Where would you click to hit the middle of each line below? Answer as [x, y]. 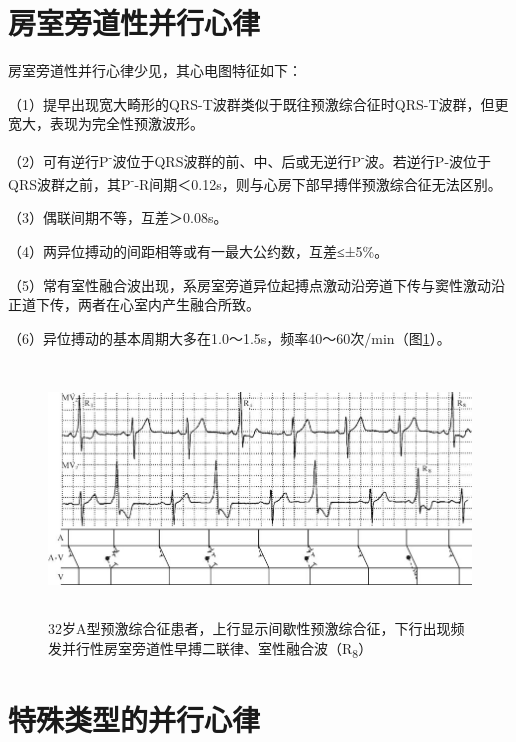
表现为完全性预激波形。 [126, 123]
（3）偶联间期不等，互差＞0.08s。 [118, 217]
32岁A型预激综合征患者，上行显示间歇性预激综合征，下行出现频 [256, 627]
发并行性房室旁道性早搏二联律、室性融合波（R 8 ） [210, 649]
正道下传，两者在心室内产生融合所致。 [134, 304]
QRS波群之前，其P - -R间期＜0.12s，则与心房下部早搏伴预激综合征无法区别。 [255, 182]
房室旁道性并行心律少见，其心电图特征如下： [155, 70]
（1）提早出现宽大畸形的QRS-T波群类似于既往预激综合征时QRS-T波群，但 [251, 103]
